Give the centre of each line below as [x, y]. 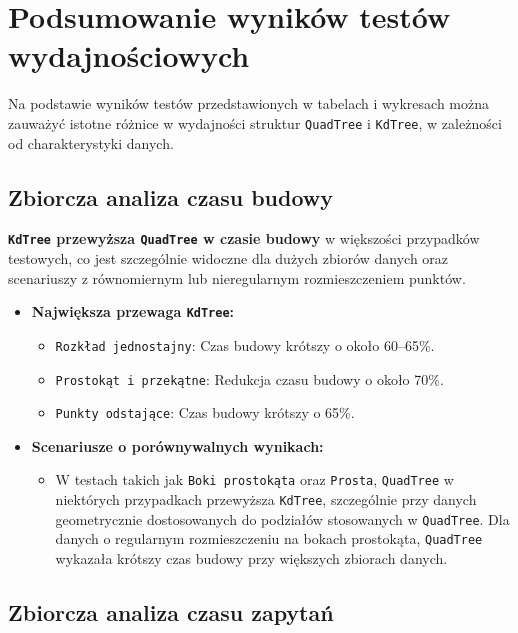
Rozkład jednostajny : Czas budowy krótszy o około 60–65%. [245, 344]
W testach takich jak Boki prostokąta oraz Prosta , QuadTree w [254, 479]
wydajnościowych [129, 55]
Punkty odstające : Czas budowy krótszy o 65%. [205, 412]
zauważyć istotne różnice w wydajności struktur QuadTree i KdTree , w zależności [255, 122]
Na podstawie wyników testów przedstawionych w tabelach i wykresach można [248, 103]
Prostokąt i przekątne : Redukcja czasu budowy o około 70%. [249, 378]
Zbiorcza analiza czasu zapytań [171, 612]
